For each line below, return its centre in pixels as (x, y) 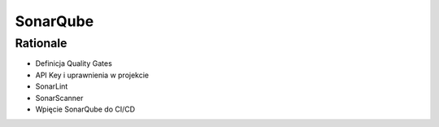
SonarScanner (59, 98)
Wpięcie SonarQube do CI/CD (85, 109)
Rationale (41, 43)
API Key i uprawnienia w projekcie (92, 75)
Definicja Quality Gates (74, 63)
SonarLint (52, 86)
